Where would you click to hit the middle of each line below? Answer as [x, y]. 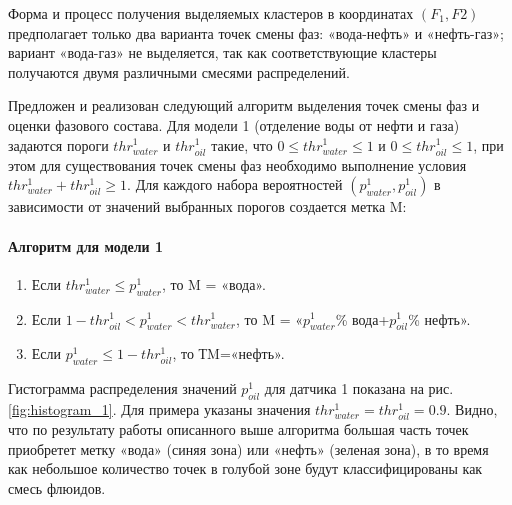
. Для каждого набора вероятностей [235, 184]
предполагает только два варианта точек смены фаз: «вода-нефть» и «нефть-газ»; [256, 32]
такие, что [242, 144]
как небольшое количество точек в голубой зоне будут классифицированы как [245, 468]
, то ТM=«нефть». [228, 353]
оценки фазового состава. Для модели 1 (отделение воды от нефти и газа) [234, 124]
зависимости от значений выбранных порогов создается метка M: [207, 206]
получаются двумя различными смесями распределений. [179, 71]
